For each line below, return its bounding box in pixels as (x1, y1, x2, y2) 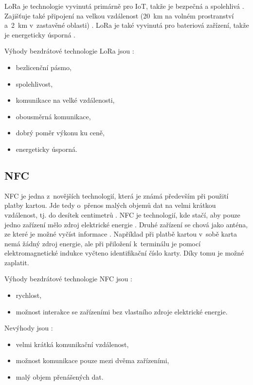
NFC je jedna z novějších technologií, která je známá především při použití (4, 190, 229, 201)
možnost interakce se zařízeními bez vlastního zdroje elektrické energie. (16, 306, 228, 316)
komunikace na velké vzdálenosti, (16, 95, 115, 105)
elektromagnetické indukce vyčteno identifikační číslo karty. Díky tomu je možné (4, 248, 244, 258)
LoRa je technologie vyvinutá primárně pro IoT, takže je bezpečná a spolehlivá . (4, 1, 244, 11)
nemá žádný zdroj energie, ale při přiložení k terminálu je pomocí (4, 238, 201, 248)
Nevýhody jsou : (4, 323, 53, 333)
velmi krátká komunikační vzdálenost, (16, 339, 129, 349)
